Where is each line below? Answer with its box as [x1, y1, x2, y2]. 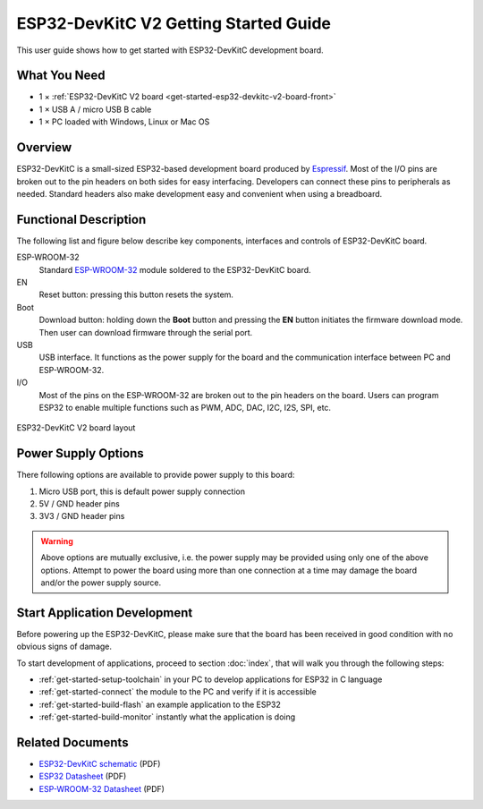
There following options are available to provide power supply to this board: [16, 470, 295, 481]
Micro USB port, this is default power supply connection [38, 486, 246, 497]
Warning [40, 535, 73, 546]
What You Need [16, 68, 106, 83]
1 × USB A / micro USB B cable [38, 104, 152, 115]
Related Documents [16, 735, 129, 750]
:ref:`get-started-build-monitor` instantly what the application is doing [38, 711, 296, 722]
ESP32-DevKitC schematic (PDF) [38, 759, 161, 770]
